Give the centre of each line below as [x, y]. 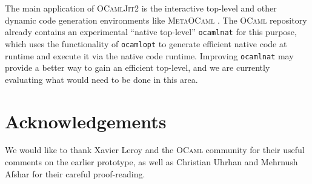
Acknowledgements [86, 121]
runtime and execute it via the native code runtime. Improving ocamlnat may [149, 55]
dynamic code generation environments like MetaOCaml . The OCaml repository [156, 20]
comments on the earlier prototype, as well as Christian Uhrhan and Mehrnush [151, 162]
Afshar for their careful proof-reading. [75, 173]
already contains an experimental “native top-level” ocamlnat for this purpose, [151, 32]
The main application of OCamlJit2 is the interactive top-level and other [141, 8]
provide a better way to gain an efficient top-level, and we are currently [138, 67]
